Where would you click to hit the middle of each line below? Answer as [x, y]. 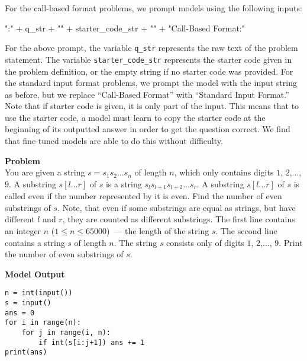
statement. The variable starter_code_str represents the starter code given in [148, 59]
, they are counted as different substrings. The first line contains [179, 219]
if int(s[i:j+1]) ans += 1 [92, 342]
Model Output [35, 274]
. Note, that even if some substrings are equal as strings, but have [176, 207]
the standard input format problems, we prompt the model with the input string [151, 83]
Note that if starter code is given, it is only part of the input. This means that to [152, 106]
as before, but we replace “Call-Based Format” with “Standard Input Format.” [147, 94]
